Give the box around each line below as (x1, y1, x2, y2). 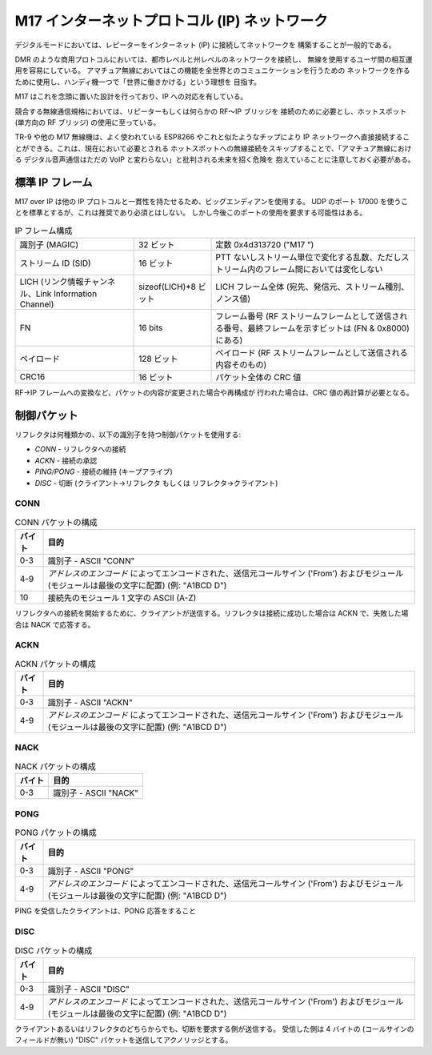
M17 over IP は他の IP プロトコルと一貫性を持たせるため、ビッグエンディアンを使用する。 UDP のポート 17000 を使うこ (14, 196, 409, 206)
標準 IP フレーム (14, 175, 93, 189)
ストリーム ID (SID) (19, 258, 91, 269)
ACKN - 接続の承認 (34, 455, 98, 465)
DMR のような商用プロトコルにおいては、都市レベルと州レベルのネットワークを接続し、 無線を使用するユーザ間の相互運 (14, 54, 413, 64)
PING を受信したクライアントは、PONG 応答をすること (14, 906, 196, 916)
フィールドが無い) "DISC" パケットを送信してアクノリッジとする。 (14, 1035, 233, 1045)
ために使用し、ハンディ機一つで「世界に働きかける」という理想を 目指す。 (14, 77, 262, 86)
